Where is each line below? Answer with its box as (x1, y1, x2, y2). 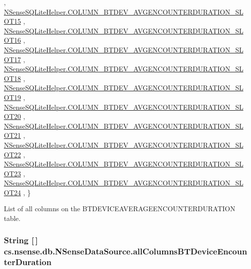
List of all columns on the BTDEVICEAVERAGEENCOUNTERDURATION (4, 203, 235, 214)
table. (4, 213, 21, 223)
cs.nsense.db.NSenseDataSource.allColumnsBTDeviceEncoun (4, 245, 247, 257)
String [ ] (4, 234, 38, 246)
